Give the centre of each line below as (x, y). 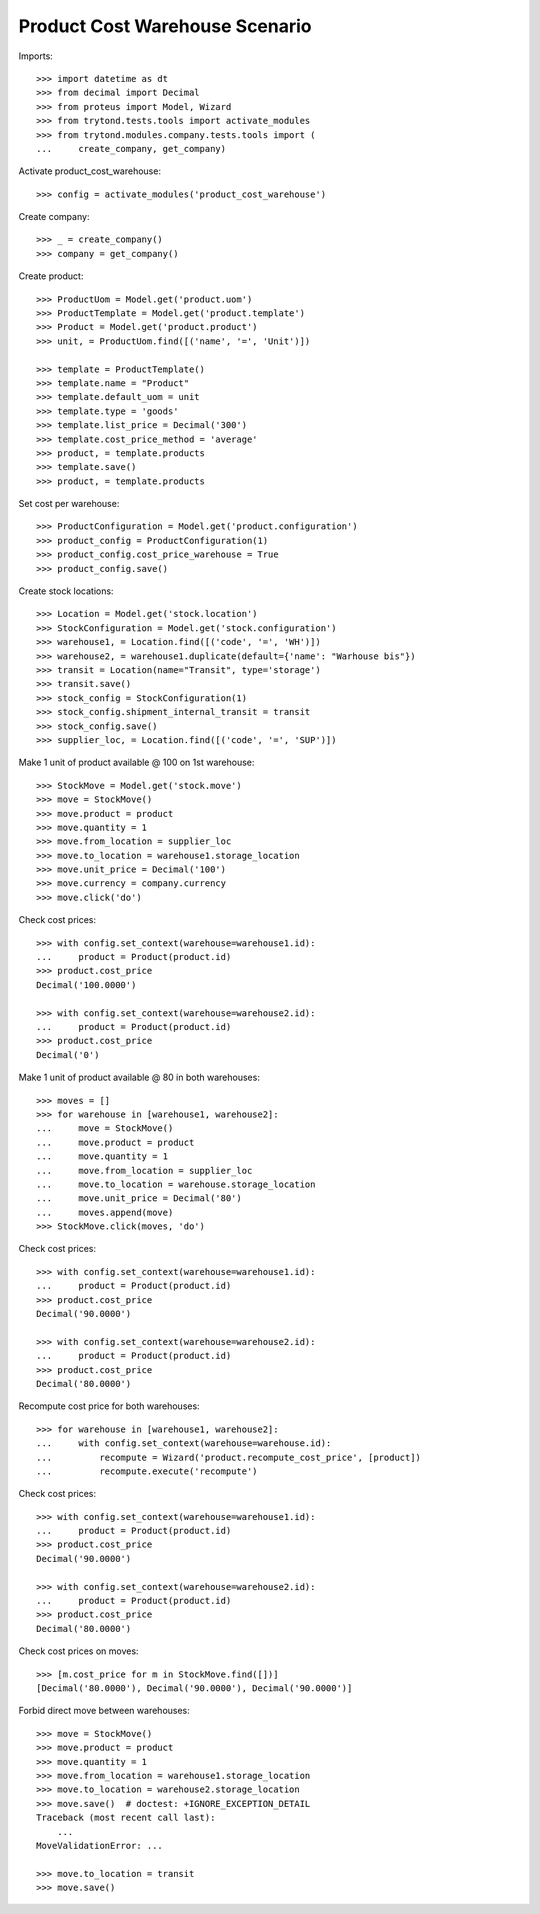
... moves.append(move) (105, 1212)
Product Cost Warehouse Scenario (165, 26)
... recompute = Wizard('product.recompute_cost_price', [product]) (229, 1457)
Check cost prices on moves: (78, 1651)
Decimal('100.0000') (86, 984)
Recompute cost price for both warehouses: (109, 1406)
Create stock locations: (66, 591)
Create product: (51, 276)
